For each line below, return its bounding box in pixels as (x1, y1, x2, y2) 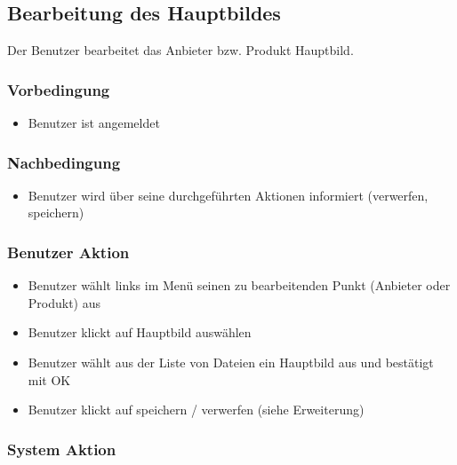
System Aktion (7, 437, 116, 460)
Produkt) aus (28, 293, 101, 311)
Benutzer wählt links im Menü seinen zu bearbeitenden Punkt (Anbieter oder (28, 276, 451, 295)
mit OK (28, 370, 71, 389)
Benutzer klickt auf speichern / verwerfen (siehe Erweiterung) (28, 400, 365, 419)
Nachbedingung (7, 151, 121, 173)
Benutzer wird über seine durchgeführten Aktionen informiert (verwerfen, (28, 185, 429, 204)
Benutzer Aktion (7, 240, 130, 263)
